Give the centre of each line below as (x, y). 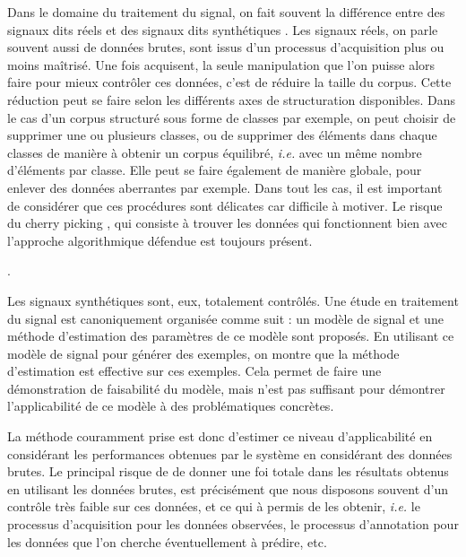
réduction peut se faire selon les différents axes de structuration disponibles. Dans (232, 99)
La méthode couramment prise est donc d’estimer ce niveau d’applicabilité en (220, 436)
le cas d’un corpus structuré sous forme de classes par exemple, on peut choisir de (232, 117)
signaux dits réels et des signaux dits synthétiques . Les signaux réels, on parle (223, 29)
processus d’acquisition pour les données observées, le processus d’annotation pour (233, 524)
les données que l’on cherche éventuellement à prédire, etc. (167, 541)
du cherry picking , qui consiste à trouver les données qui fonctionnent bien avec (227, 223)
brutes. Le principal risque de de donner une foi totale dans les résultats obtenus (228, 471)
